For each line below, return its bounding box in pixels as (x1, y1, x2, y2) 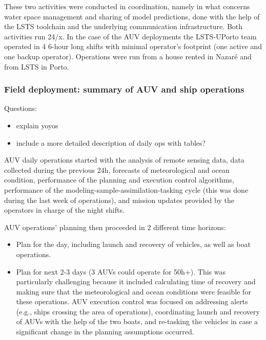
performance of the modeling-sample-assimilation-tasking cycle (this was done (4, 184, 249, 195)
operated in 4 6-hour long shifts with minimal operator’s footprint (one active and (4, 41, 262, 52)
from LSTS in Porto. (4, 61, 69, 72)
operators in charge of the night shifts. (4, 205, 125, 215)
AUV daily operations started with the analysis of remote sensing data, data (4, 154, 244, 165)
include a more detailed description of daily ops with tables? (16, 137, 206, 148)
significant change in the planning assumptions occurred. (16, 326, 194, 337)
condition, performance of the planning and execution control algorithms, (4, 174, 234, 185)
